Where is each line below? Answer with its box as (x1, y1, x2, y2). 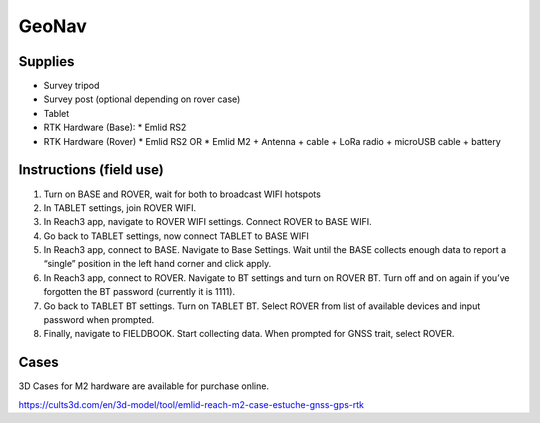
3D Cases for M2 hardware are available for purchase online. (18, 380, 270, 392)
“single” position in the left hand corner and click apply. (43, 258, 272, 270)
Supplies (18, 53, 75, 70)
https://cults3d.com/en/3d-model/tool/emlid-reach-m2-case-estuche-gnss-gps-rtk (18, 398, 365, 410)
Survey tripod (43, 80, 100, 92)
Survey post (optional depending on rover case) (43, 93, 241, 105)
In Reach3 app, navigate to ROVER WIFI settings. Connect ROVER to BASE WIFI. (43, 216, 372, 228)
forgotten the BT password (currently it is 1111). (43, 286, 235, 298)
